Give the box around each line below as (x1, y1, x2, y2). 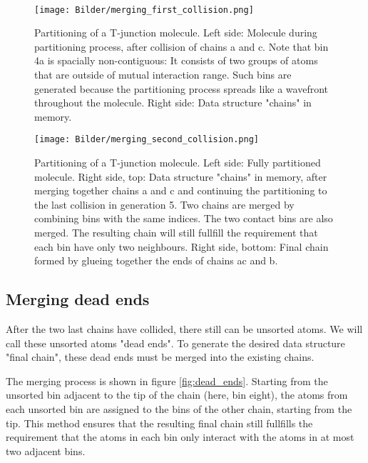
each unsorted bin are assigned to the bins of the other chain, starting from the (6, 401, 352, 416)
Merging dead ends (6, 288, 150, 310)
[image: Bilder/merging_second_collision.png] (34, 134, 259, 145)
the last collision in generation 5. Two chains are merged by (34, 196, 295, 211)
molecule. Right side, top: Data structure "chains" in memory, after (34, 169, 327, 184)
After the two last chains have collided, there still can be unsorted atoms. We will (6, 322, 363, 337)
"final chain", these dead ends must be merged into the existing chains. (6, 349, 315, 364)
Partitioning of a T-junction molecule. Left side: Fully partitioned (34, 155, 321, 170)
